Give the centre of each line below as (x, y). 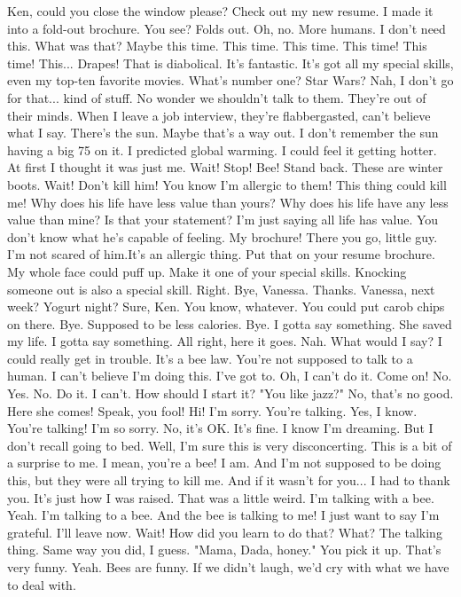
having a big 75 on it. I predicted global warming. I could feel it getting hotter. (222, 149)
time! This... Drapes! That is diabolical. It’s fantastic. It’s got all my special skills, (230, 63)
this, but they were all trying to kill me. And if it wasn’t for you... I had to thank (229, 480)
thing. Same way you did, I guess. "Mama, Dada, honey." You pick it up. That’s (224, 550)
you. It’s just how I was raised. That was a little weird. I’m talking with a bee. (221, 497)
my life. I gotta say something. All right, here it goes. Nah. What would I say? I (225, 341)
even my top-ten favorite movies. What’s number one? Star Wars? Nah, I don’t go (230, 80)
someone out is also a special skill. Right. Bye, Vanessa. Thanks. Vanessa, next (221, 289)
